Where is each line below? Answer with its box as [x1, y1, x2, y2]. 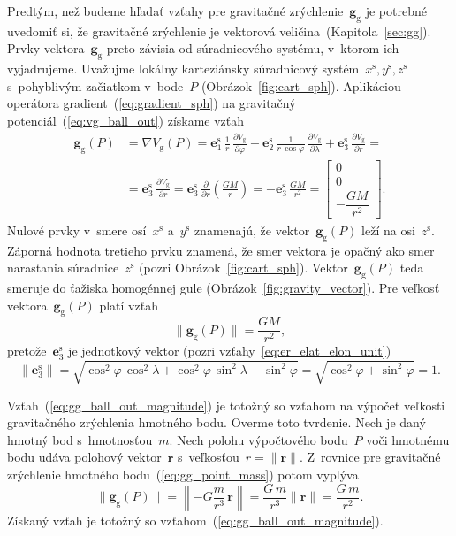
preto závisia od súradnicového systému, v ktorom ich [106, 39, 399, 57]
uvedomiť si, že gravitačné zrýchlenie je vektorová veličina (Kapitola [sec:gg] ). [7, 21, 431, 40]
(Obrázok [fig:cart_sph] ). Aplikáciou [201, 76, 401, 95]
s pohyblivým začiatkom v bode [7, 76, 184, 95]
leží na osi [361, 220, 415, 239]
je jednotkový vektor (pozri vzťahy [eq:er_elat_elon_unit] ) [68, 341, 391, 360]
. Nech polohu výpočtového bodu [169, 430, 348, 448]
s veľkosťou [178, 448, 239, 466]
